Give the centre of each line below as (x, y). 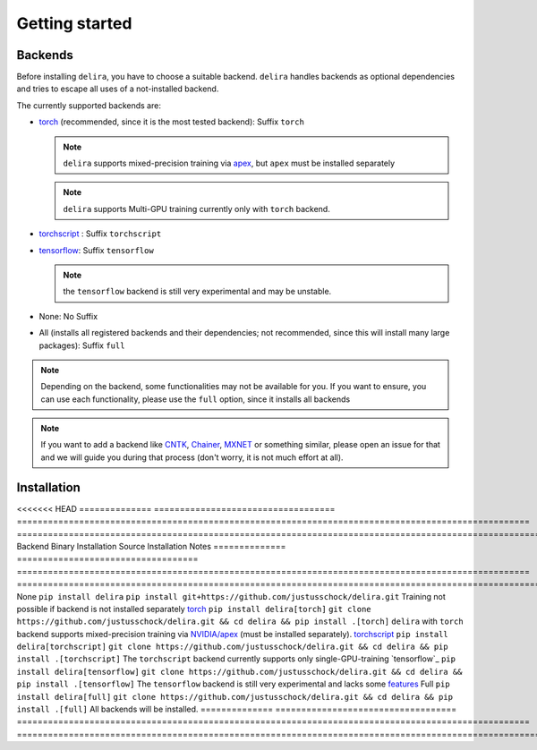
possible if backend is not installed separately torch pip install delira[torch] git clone (194, 609)
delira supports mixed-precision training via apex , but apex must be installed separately (229, 163)
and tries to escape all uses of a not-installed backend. (118, 89)
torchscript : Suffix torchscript (100, 234)
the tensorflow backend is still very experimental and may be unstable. (197, 292)
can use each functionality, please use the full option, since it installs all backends (196, 399)
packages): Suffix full (82, 345)
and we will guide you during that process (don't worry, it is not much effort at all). (192, 457)
